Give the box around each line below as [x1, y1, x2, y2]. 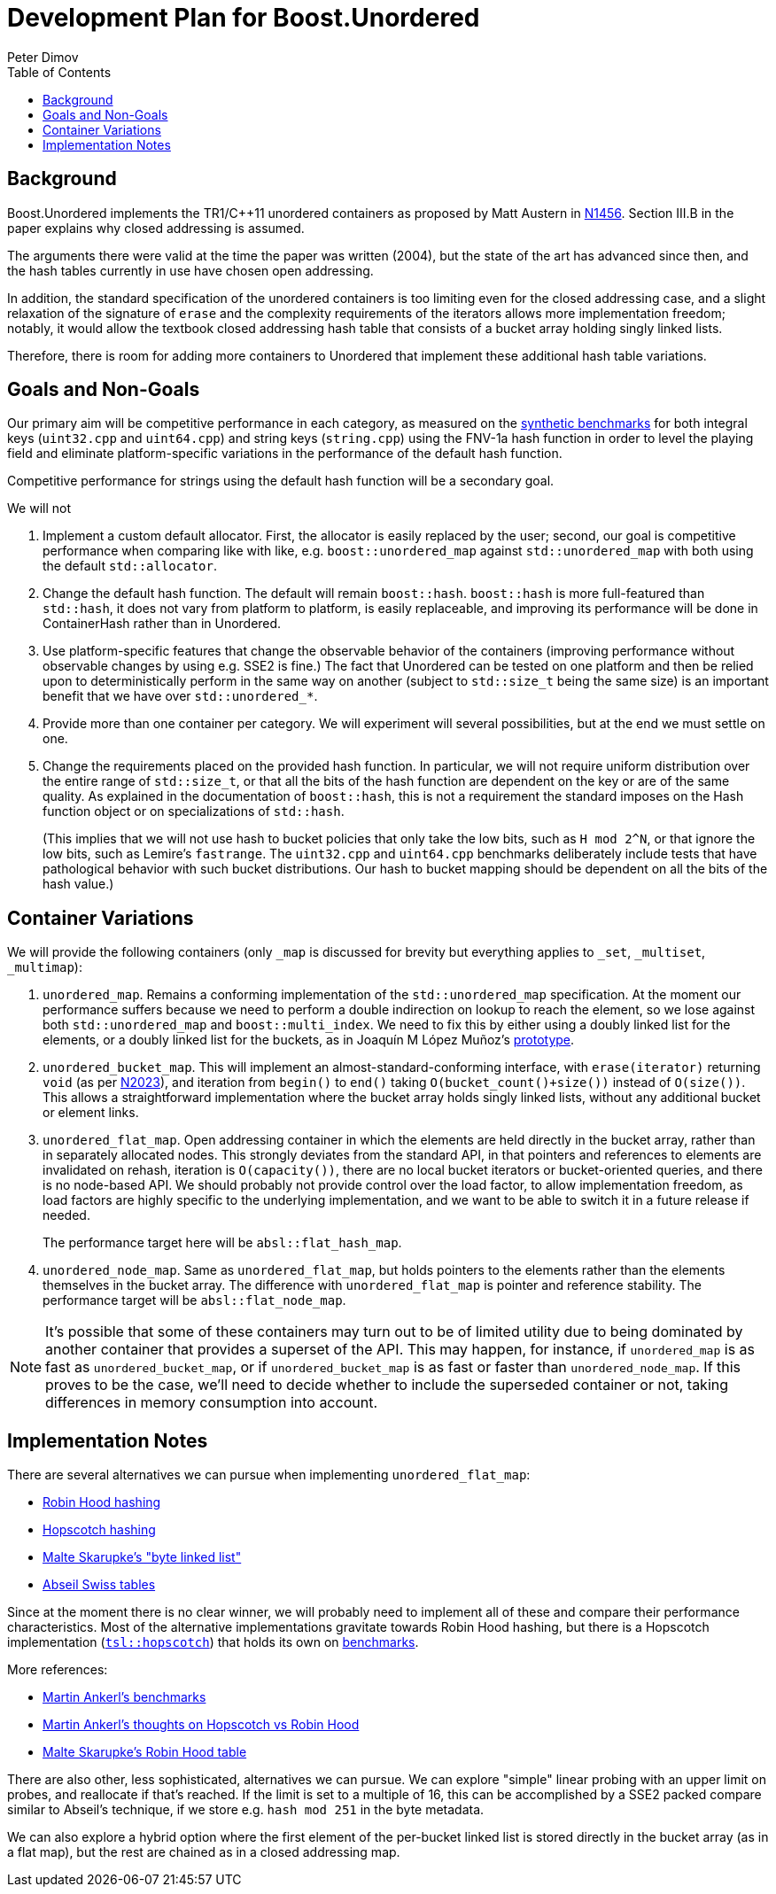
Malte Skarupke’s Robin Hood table [43, 1744, 247, 1760]
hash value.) [43, 876, 114, 892]
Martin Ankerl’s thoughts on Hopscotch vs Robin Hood [43, 1717, 360, 1733]
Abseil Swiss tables [43, 1577, 156, 1593]
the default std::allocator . [43, 558, 217, 574]
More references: [7, 1662, 108, 1678]
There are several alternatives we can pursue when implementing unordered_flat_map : [7, 1467, 531, 1483]
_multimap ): [7, 959, 82, 975]
